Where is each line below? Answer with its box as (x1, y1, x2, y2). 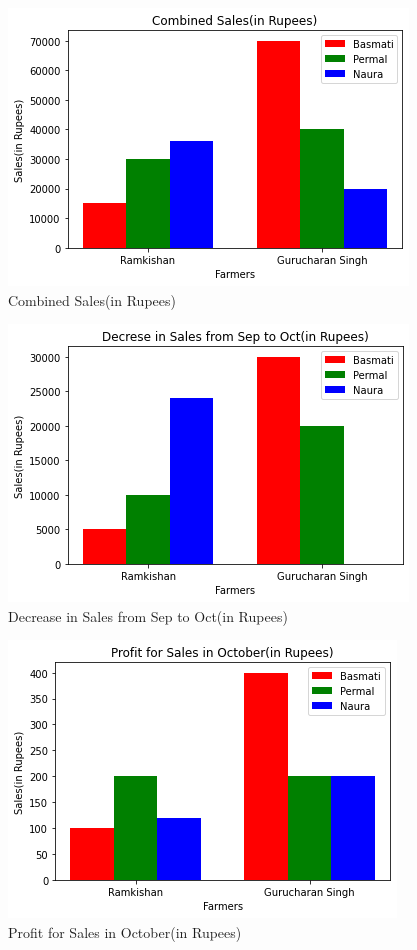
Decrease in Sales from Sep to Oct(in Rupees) (8, 605, 288, 626)
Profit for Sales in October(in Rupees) (8, 921, 242, 942)
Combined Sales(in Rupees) (8, 289, 176, 310)
